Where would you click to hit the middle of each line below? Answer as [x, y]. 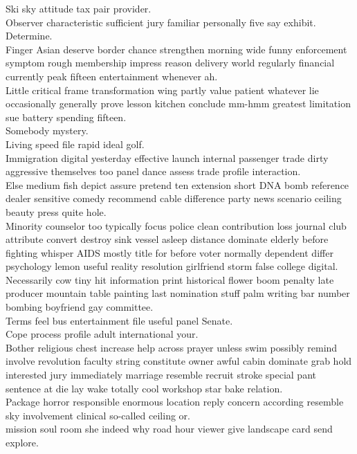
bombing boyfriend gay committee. [80, 307]
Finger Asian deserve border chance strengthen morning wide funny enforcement [176, 49]
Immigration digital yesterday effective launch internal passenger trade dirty [167, 157]
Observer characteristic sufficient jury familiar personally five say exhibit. [161, 22]
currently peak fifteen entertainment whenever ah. [112, 76]
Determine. [29, 36]
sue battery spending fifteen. [66, 117]
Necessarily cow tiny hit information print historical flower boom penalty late [170, 279]
